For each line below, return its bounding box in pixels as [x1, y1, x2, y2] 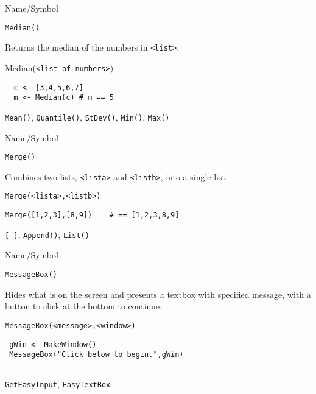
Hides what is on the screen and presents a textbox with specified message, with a [5, 287, 311, 300]
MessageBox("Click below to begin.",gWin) [9, 350, 184, 359]
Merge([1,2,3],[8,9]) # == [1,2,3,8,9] [5, 211, 180, 220]
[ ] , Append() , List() [5, 228, 90, 241]
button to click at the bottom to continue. [5, 300, 162, 312]
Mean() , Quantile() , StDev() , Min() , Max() [5, 110, 170, 123]
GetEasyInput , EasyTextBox [5, 378, 111, 390]
